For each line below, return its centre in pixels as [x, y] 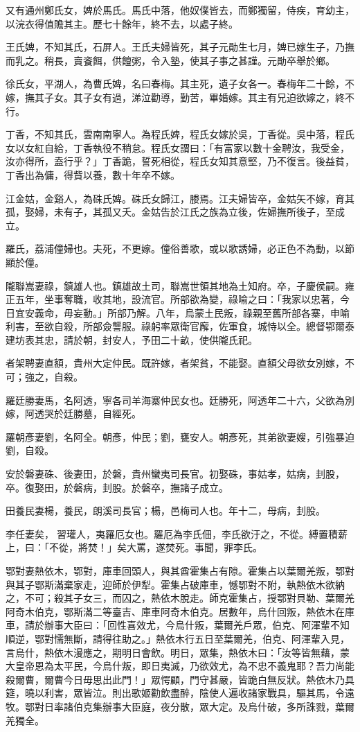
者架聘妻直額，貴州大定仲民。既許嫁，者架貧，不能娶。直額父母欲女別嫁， [175, 363]
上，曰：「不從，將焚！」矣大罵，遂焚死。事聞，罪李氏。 [134, 547]
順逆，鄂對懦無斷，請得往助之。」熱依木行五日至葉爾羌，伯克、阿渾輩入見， [178, 638]
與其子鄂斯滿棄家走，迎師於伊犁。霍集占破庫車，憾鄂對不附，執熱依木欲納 [175, 584]
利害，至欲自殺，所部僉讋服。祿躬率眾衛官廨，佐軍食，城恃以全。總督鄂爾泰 [180, 326]
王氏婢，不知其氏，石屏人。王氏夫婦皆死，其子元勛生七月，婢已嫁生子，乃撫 [180, 47]
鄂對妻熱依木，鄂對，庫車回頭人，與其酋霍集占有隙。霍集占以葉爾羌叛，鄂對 [180, 570]
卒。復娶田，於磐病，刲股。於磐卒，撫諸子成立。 [117, 487]
